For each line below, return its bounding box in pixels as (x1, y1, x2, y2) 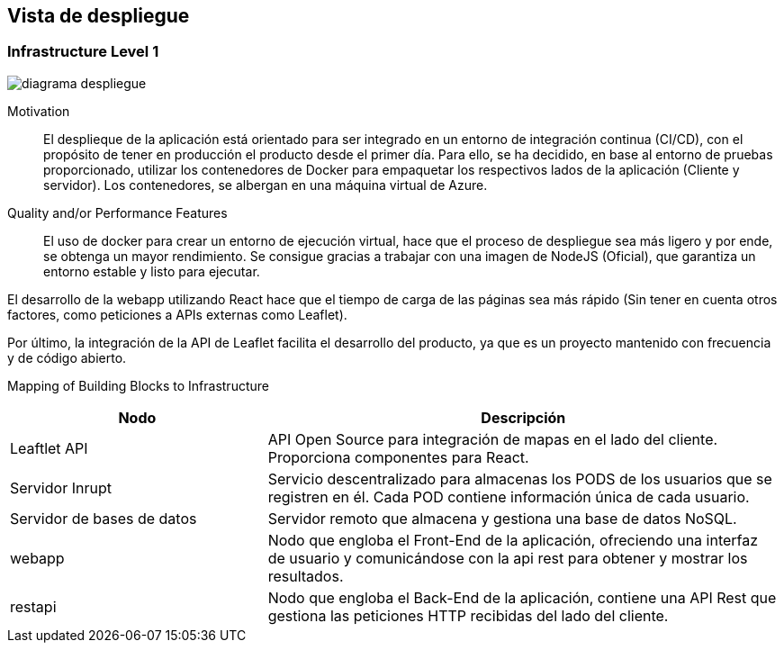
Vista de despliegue (7, 5, 190, 27)
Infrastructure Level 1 (7, 42, 159, 61)
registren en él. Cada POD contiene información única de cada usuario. (267, 487, 750, 506)
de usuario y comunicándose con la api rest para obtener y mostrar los (267, 548, 748, 567)
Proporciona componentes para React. (267, 447, 529, 466)
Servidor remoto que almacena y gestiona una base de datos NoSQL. (267, 509, 737, 528)
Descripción (481, 408, 566, 427)
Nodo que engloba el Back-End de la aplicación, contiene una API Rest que (267, 588, 777, 607)
